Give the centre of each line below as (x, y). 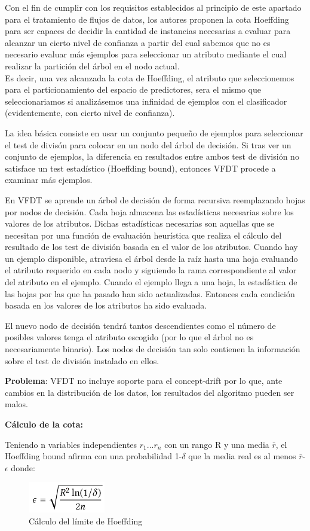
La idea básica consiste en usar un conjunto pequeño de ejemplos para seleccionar (154, 132)
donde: (23, 467)
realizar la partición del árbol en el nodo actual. (92, 65)
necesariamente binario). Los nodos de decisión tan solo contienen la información (153, 349)
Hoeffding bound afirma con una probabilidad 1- (93, 456)
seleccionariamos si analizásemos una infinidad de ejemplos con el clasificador (146, 101)
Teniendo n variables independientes (71, 444)
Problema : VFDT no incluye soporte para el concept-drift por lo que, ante (144, 381)
